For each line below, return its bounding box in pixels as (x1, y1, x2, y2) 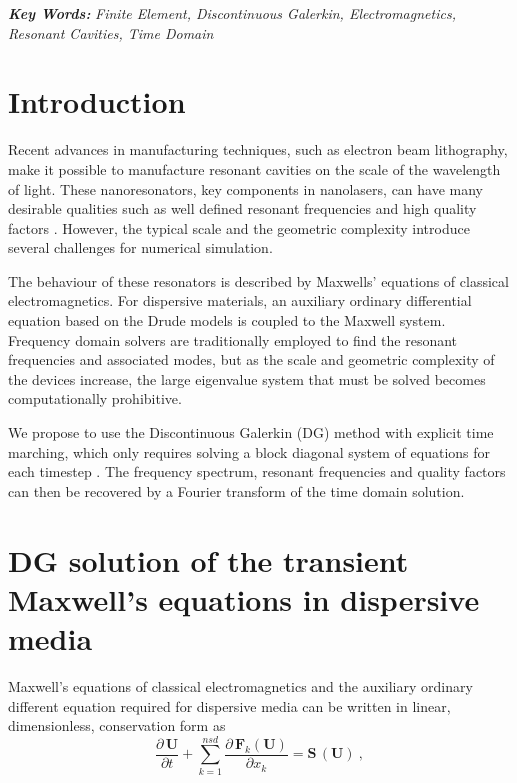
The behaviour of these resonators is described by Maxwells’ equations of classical (8, 270, 509, 291)
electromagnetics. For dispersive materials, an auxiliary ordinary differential (8, 290, 472, 311)
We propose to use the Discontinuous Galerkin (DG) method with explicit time (8, 422, 494, 443)
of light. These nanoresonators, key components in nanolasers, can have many (8, 178, 484, 199)
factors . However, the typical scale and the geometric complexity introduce (8, 217, 470, 238)
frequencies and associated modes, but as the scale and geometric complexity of (8, 349, 495, 370)
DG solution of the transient (8, 539, 409, 580)
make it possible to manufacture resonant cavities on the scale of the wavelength (8, 158, 501, 179)
